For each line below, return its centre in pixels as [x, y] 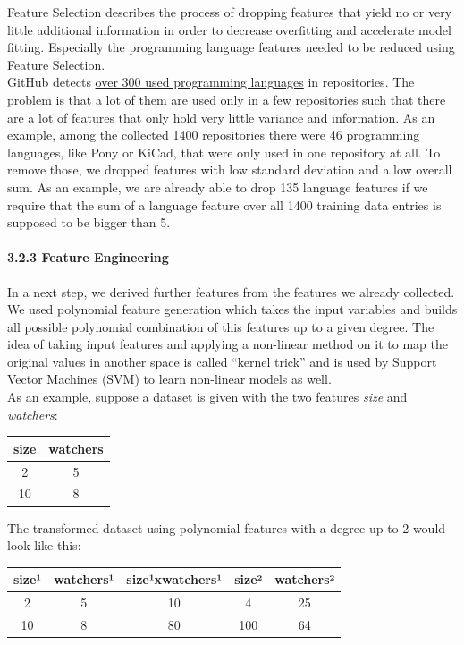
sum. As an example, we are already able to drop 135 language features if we [218, 187]
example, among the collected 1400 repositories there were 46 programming [214, 135]
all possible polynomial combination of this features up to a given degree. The [221, 326]
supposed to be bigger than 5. [89, 222]
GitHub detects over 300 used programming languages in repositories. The [211, 82]
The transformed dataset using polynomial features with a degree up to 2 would [227, 527]
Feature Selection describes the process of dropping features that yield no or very [230, 12]
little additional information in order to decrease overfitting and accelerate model [229, 29]
